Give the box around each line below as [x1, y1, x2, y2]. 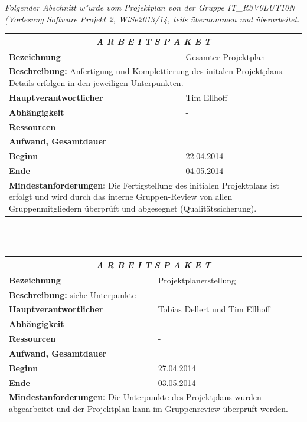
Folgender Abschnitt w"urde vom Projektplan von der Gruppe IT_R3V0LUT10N [5, 1, 295, 13]
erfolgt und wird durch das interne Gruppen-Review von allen [9, 190, 233, 203]
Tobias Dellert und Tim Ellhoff [158, 303, 270, 315]
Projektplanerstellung [158, 273, 236, 286]
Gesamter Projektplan [185, 50, 266, 62]
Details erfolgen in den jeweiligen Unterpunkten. [9, 76, 184, 88]
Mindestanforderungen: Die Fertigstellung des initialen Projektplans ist [9, 179, 279, 191]
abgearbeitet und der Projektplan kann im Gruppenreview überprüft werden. [9, 403, 288, 415]
